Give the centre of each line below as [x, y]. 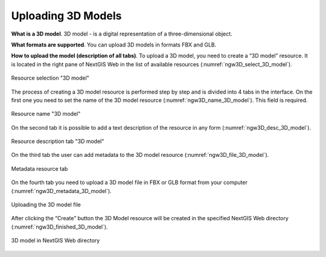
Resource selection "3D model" [50, 78]
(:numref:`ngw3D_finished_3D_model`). [59, 227]
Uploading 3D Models [66, 16]
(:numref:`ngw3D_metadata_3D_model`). [61, 191]
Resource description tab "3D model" [58, 141]
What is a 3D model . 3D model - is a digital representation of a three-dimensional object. [122, 34]
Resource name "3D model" [46, 114]
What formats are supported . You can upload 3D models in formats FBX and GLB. [114, 45]
